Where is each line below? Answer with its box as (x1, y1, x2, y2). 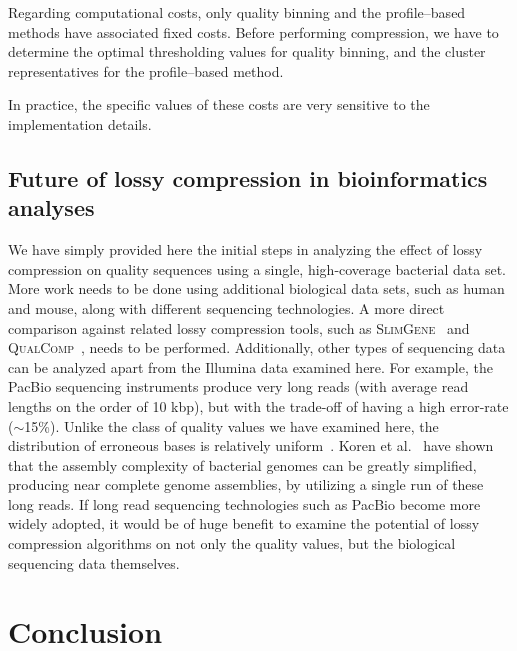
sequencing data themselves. (8, 552, 180, 573)
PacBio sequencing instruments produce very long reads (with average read (8, 376, 469, 397)
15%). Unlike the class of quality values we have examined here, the (24, 415, 439, 436)
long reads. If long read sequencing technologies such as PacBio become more (8, 493, 481, 514)
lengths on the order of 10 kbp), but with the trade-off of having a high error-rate (8, 395, 509, 416)
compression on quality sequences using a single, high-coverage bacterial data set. (8, 258, 507, 279)
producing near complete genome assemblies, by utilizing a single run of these (8, 474, 484, 495)
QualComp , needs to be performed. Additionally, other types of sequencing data (8, 337, 506, 358)
